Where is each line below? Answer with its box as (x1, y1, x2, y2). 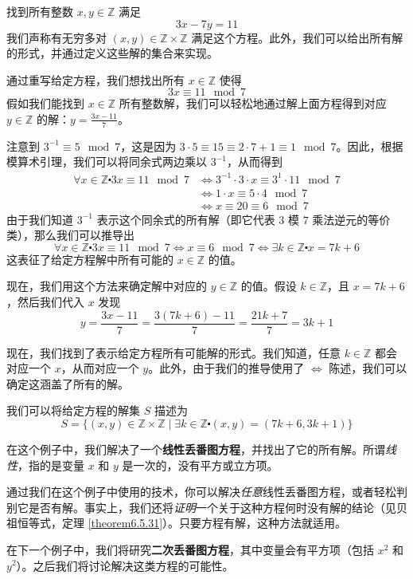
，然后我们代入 (6, 293, 84, 309)
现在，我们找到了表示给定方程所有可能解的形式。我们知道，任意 (6, 344, 341, 360)
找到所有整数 (6, 3, 73, 19)
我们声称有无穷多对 (6, 29, 107, 45)
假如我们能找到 (6, 95, 84, 112)
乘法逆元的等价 (312, 211, 391, 227)
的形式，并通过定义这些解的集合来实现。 (6, 45, 218, 61)
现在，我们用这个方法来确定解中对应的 (6, 278, 207, 294)
